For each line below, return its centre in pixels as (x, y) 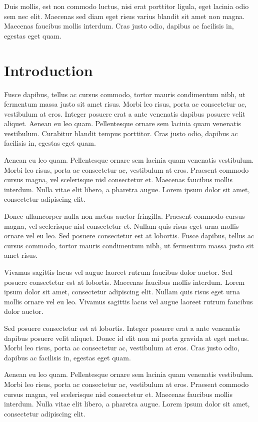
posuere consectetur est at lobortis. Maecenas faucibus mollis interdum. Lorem (124, 282)
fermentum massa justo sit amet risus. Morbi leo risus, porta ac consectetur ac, (125, 104)
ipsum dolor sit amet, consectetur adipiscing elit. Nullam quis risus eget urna (122, 292)
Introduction (48, 70)
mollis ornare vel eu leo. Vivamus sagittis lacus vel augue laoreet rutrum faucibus (128, 301)
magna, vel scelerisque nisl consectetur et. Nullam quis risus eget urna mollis (121, 226)
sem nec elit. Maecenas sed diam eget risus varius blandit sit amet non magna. (124, 16)
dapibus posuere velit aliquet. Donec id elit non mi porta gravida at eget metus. (126, 338)
